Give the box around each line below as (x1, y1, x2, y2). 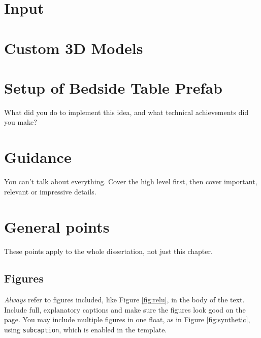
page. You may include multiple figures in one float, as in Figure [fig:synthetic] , (4, 314, 250, 325)
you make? (4, 117, 37, 127)
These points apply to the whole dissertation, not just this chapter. (4, 245, 213, 256)
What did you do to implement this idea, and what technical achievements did (4, 106, 249, 117)
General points (4, 216, 110, 237)
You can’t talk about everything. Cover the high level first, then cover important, (4, 176, 257, 187)
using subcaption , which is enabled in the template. (4, 324, 167, 335)
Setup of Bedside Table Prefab (4, 77, 222, 98)
